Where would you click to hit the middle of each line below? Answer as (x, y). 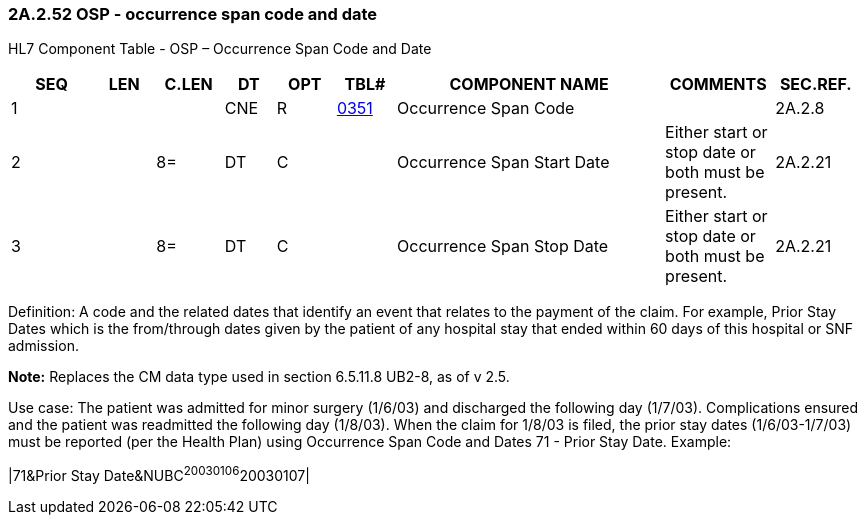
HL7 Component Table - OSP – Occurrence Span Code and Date (220, 49)
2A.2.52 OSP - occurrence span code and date (193, 14)
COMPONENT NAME (529, 84)
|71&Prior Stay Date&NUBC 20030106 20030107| (159, 474)
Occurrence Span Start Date (503, 162)
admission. (43, 346)
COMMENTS (718, 84)
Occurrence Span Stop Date (503, 246)
